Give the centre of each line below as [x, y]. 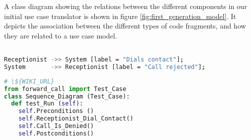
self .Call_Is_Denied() [56, 126]
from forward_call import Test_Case [65, 89]
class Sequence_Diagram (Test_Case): [67, 96]
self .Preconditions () [56, 111]
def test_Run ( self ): [47, 104]
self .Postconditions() [56, 133]
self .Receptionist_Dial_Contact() [76, 119]
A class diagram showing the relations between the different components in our [125, 6]
